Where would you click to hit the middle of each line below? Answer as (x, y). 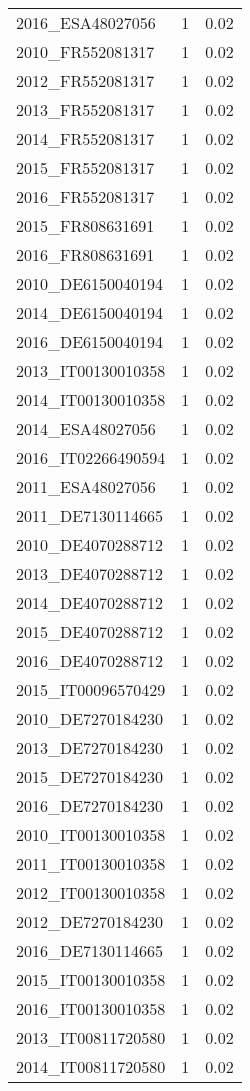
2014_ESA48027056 (86, 428)
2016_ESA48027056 (86, 22)
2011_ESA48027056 (86, 486)
